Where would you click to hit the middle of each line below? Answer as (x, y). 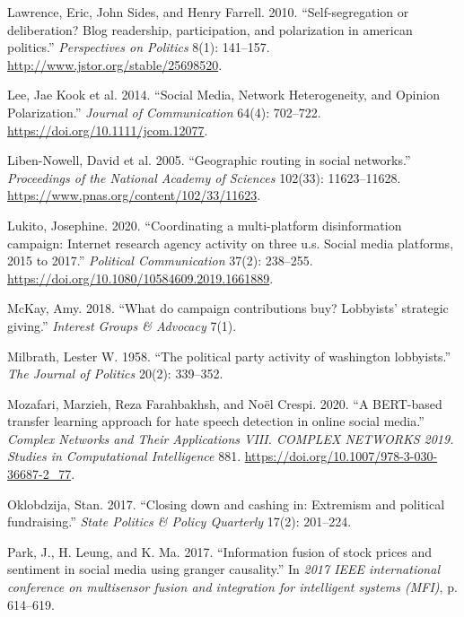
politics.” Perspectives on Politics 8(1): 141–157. (139, 47)
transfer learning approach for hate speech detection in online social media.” (216, 421)
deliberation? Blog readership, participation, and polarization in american (210, 29)
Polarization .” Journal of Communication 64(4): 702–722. (164, 112)
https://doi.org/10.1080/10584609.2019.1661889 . (140, 278)
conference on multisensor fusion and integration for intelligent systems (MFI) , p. (232, 587)
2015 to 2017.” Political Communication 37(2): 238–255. (160, 261)
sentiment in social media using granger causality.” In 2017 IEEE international (223, 569)
